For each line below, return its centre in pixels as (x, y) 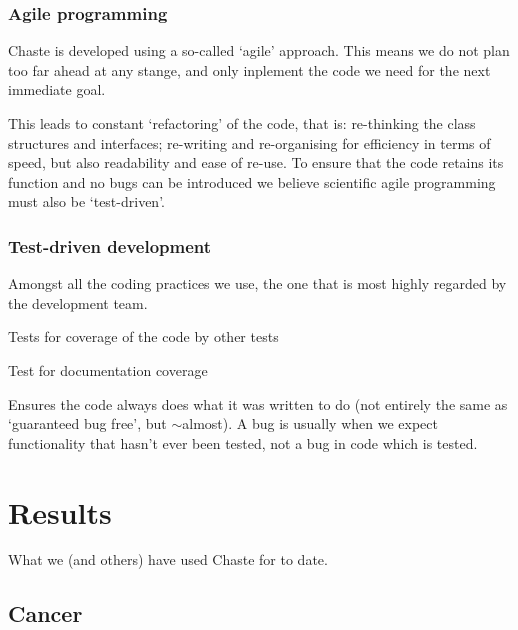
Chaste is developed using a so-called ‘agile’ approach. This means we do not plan (259, 50)
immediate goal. (57, 89)
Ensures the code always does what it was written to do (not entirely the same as (258, 403)
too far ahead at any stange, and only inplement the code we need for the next (249, 69)
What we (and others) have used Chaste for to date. (168, 559)
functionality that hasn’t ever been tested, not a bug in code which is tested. (243, 442)
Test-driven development (110, 245)
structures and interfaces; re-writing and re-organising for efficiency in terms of (249, 142)
